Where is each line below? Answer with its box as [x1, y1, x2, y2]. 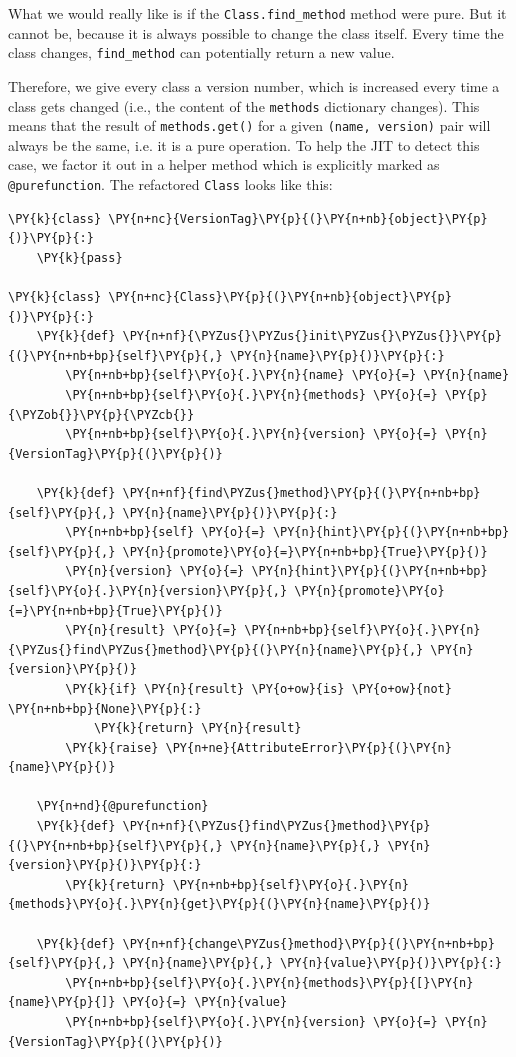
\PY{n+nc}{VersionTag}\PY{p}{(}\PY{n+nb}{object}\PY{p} [108, 211, 488, 226]
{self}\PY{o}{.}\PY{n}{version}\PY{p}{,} [8, 583, 288, 598]
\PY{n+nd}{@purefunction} [36, 799, 209, 814]
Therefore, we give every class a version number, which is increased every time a [8, 75, 500, 96]
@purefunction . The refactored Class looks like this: [8, 174, 333, 194]
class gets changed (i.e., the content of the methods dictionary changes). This [8, 95, 480, 116]
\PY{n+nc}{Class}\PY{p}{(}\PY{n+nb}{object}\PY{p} [108, 290, 452, 305]
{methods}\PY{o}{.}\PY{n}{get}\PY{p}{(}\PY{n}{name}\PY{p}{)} [8, 897, 431, 912]
